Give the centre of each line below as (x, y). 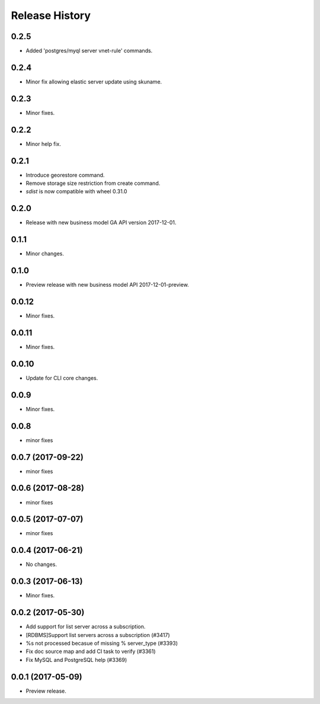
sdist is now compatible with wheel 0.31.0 (76, 191)
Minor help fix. (44, 144)
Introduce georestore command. (65, 175)
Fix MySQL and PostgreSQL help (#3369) (76, 660)
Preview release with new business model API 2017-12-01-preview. (107, 285)
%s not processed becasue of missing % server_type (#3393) (102, 643)
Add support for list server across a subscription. (86, 627)
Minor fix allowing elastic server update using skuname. (94, 81)
